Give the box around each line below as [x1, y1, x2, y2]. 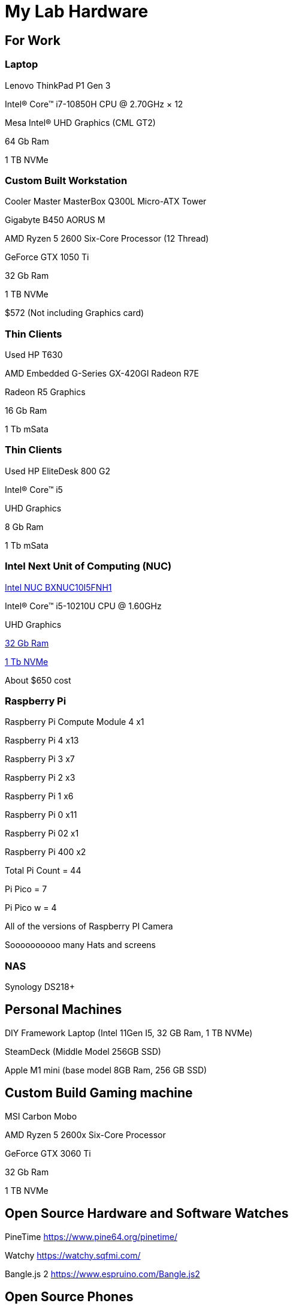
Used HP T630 [5, 350, 63, 360]
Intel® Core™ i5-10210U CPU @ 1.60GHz [5, 600, 162, 611]
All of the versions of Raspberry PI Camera [5, 921, 173, 932]
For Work [5, 32, 61, 48]
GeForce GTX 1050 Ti [5, 252, 89, 263]
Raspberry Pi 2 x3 [5, 772, 75, 783]
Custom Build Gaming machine [5, 1085, 193, 1101]
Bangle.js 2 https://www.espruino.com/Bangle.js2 [5, 1268, 200, 1279]
